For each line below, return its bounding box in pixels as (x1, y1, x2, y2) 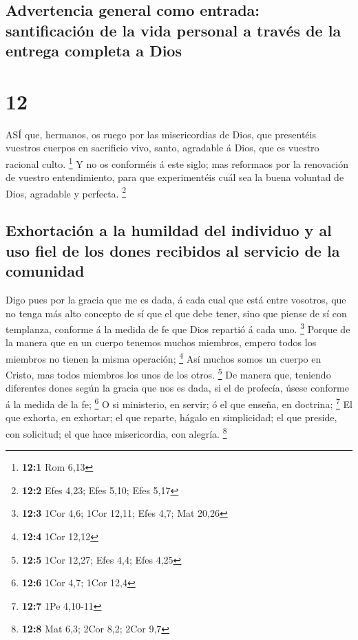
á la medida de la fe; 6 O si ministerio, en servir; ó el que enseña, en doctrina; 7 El (6, 395, 352, 411)
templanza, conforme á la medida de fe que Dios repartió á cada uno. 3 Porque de (6, 320, 350, 336)
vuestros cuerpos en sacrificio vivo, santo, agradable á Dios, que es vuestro (6, 140, 319, 155)
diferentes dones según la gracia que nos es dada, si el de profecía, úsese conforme (6, 381, 349, 395)
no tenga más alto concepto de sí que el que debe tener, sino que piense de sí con (6, 306, 347, 320)
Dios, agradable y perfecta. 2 (6, 184, 126, 200)
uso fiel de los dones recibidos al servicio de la (6, 239, 340, 261)
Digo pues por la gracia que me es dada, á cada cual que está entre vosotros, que (6, 292, 346, 306)
